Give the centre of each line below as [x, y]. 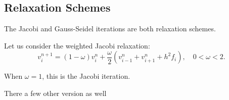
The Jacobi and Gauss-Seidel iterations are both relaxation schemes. [110, 29]
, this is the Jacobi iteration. [86, 76]
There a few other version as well [55, 93]
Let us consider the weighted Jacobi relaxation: [77, 45]
